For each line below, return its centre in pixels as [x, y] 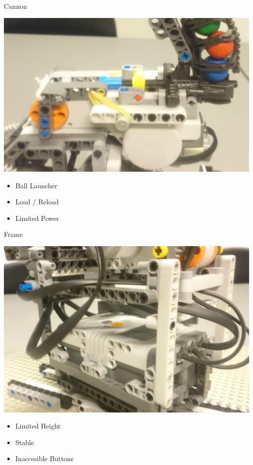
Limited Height [38, 426]
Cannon [16, 6]
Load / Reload [37, 202]
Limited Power [37, 218]
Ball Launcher [36, 185]
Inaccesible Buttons [45, 458]
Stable [25, 442]
